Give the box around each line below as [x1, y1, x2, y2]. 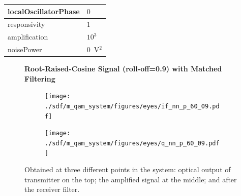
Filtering [24, 73, 55, 84]
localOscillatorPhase [8, 6, 80, 16]
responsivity [8, 19, 45, 29]
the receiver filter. [24, 184, 80, 194]
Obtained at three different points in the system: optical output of [24, 164, 231, 175]
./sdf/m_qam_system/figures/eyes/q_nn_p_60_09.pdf [45, 139, 220, 147]
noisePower [8, 44, 42, 55]
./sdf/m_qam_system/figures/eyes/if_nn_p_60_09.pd [45, 102, 220, 110]
